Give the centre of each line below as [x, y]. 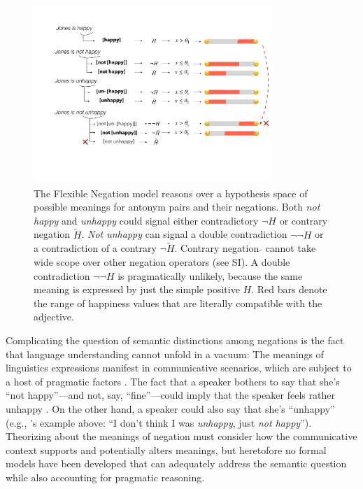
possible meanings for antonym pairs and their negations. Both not [177, 207]
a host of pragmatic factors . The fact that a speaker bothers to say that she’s [173, 381]
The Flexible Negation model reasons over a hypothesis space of [171, 193]
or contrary [304, 220]
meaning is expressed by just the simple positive [137, 289]
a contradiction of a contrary [95, 248]
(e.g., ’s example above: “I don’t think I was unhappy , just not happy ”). [159, 422]
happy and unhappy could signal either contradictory [146, 220]
